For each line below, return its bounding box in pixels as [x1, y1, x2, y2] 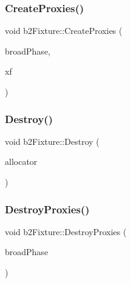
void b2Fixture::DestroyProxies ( [5, 225, 127, 238]
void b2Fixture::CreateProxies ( [5, 24, 123, 37]
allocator [5, 155, 38, 168]
